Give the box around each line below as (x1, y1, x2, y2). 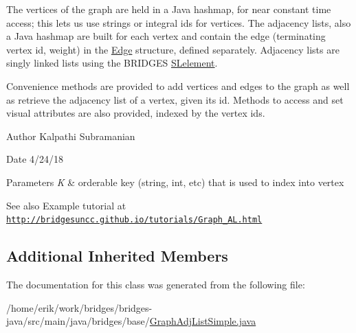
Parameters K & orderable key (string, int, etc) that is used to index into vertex (6, 174, 344, 189)
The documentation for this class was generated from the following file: (6, 277, 305, 291)
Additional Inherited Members (6, 245, 228, 266)
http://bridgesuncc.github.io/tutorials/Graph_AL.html (6, 215, 263, 225)
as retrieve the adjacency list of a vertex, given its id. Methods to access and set (6, 92, 344, 106)
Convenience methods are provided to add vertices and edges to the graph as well (6, 78, 350, 93)
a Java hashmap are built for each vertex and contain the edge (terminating (6, 29, 326, 43)
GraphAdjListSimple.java (149, 314, 256, 328)
